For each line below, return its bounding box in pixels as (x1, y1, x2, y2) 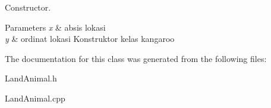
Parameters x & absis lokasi (5, 21, 106, 33)
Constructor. (5, 1, 51, 13)
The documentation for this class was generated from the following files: (5, 52, 267, 64)
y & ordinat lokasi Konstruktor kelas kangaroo (5, 32, 175, 45)
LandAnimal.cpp (5, 91, 65, 104)
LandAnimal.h (5, 72, 57, 84)
